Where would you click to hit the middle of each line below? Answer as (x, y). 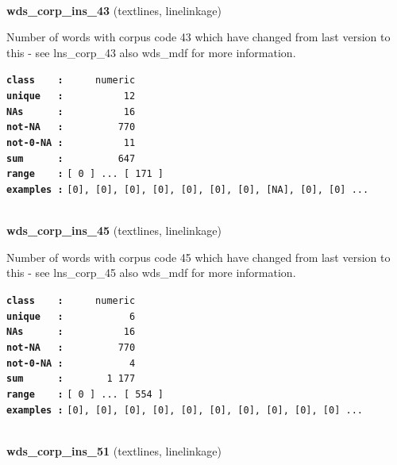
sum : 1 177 (71, 379)
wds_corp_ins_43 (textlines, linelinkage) (114, 10)
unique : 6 (71, 316)
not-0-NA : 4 (71, 363)
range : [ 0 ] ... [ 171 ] (85, 174)
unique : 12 (71, 96)
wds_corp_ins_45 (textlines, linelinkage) (114, 231)
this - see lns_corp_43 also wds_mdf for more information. (151, 52)
